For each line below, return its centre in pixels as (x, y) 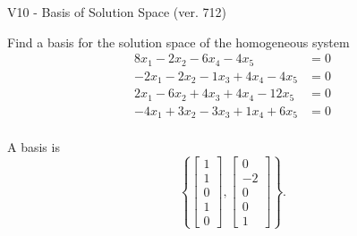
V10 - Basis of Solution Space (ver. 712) (117, 12)
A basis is (34, 147)
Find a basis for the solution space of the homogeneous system (178, 42)
